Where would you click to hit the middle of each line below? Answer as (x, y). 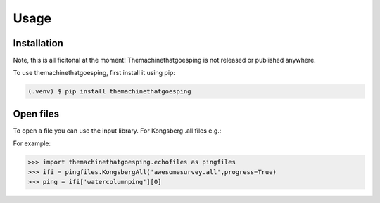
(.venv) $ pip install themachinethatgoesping (109, 92)
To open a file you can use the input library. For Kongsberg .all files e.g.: (117, 131)
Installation (38, 43)
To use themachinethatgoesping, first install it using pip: (94, 73)
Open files (36, 113)
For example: (32, 143)
